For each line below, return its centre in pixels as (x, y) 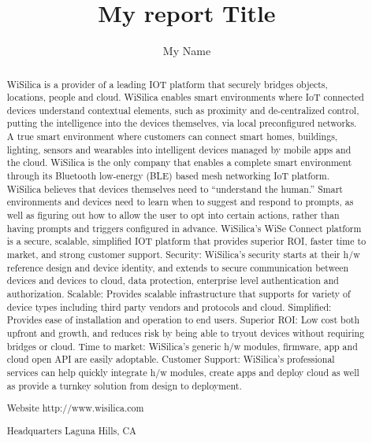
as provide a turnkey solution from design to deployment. (124, 385)
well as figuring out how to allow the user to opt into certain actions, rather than (173, 215)
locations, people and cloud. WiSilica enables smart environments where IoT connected (185, 97)
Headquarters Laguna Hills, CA (71, 430)
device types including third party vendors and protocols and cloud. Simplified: (169, 306)
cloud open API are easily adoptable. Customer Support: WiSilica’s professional (171, 359)
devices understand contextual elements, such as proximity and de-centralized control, (183, 110)
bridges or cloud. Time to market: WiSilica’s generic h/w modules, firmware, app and (182, 346)
